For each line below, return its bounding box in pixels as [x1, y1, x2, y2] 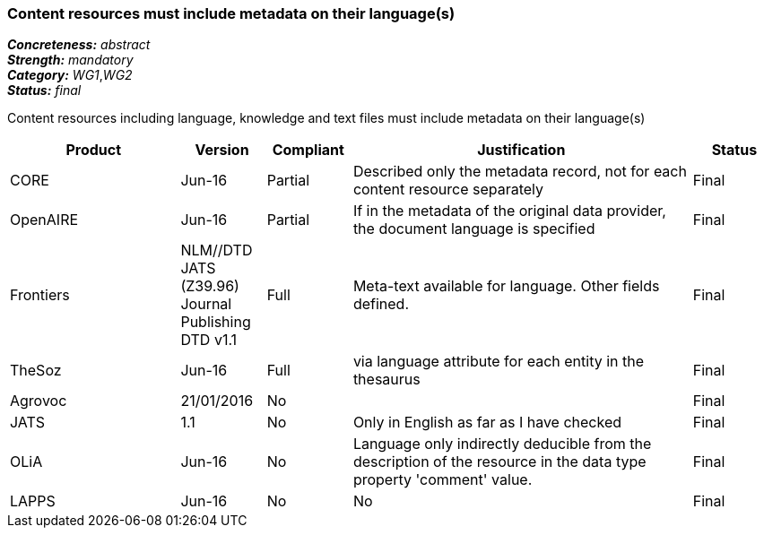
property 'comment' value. [352, 470, 533, 489]
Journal [180, 295, 232, 314]
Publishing [180, 313, 251, 332]
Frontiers [10, 286, 70, 305]
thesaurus [352, 370, 421, 389]
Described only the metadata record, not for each [352, 162, 687, 181]
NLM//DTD [180, 241, 253, 260]
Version [195, 141, 249, 160]
